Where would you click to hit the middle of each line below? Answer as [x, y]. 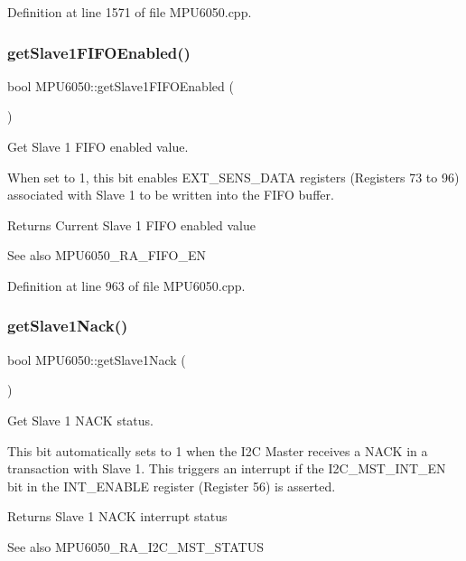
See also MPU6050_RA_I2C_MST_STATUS [135, 546]
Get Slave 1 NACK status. [81, 420]
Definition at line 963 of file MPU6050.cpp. [126, 285]
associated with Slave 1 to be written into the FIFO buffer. [171, 195]
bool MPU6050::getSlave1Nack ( [97, 359]
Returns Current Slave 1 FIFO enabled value [131, 224]
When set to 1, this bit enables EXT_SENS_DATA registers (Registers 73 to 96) [233, 177]
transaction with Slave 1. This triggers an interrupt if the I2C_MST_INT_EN [227, 468]
